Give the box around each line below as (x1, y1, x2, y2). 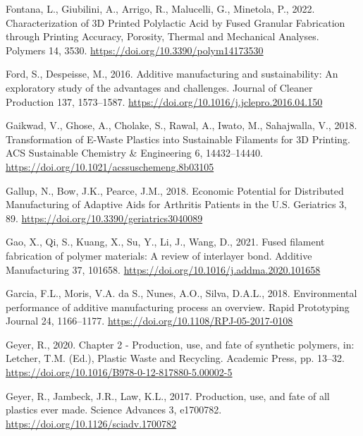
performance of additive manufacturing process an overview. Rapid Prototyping (6, 299, 350, 314)
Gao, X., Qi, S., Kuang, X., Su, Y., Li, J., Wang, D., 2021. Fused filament (6, 234, 325, 249)
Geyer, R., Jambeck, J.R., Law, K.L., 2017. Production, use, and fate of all (6, 388, 330, 403)
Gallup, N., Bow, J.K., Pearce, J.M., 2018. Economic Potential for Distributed (6, 183, 344, 198)
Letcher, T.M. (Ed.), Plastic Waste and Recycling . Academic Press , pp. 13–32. (6, 351, 345, 365)
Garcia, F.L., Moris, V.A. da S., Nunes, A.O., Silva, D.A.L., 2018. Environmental (6, 286, 357, 301)
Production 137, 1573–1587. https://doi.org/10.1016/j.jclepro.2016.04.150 (6, 94, 323, 109)
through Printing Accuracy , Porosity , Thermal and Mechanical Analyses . (6, 29, 319, 44)
